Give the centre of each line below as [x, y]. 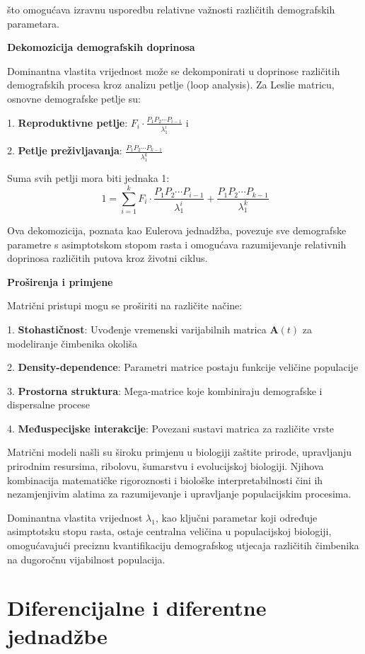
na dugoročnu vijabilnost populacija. [86, 559]
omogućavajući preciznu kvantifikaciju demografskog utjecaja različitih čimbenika [183, 545]
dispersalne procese [48, 405]
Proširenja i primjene [60, 281]
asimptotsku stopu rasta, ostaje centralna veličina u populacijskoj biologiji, [169, 531]
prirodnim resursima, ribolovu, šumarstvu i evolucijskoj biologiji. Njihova [166, 466]
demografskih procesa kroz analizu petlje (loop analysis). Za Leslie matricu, [171, 85]
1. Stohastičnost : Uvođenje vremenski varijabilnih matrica [137, 329]
